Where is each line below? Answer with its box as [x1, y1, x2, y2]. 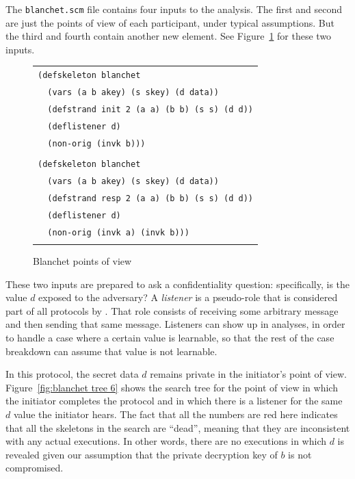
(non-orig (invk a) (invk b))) [47, 227, 189, 237]
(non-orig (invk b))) [47, 138, 146, 148]
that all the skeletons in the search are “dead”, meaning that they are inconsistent [5, 420, 350, 435]
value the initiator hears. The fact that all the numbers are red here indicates [13, 406, 338, 421]
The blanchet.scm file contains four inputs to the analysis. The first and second [5, 2, 343, 16]
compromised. [5, 461, 64, 475]
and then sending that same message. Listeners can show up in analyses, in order [5, 317, 345, 331]
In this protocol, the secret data [5, 367, 139, 381]
